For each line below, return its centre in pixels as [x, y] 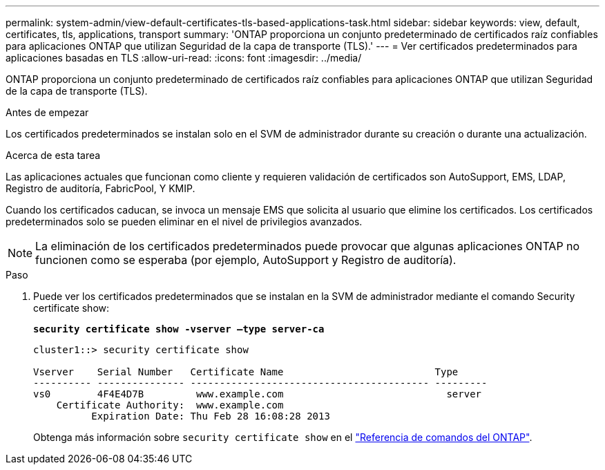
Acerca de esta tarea [53, 155]
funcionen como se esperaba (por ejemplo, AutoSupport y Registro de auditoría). [246, 260]
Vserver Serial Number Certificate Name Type [246, 372]
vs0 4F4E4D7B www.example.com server [258, 394]
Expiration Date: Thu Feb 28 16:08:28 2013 [211, 416]
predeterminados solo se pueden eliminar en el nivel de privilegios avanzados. [184, 222]
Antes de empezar [47, 112]
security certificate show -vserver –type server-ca [179, 329]
